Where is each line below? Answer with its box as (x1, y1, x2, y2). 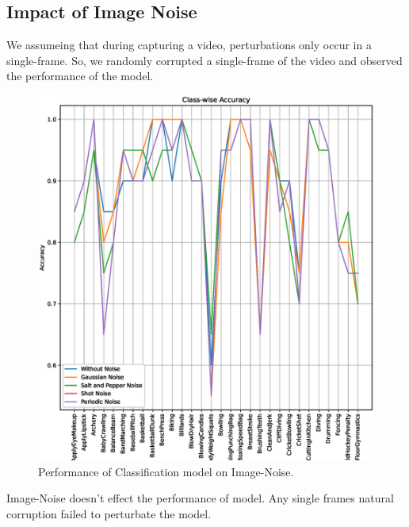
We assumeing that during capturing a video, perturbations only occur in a (6, 37, 372, 53)
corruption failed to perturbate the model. (6, 505, 212, 521)
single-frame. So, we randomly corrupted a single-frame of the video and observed (6, 52, 403, 68)
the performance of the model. (6, 67, 154, 84)
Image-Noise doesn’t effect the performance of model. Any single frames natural (6, 490, 394, 506)
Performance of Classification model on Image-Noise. (38, 463, 294, 479)
